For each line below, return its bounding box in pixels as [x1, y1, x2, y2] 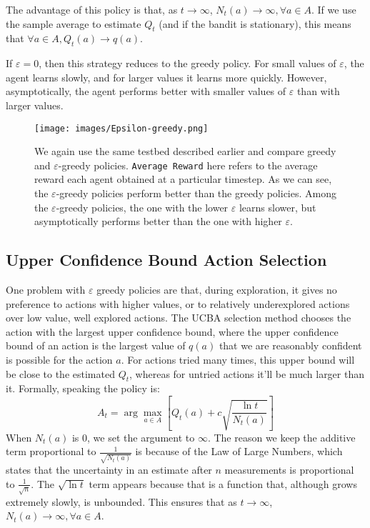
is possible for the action [6, 352, 113, 367]
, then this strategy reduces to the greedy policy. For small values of [39, 56, 336, 71]
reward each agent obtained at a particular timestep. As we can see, [34, 171, 332, 186]
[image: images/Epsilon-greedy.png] [34, 123, 209, 134]
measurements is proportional [224, 462, 354, 477]
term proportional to [6, 444, 96, 459]
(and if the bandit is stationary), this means [159, 16, 351, 31]
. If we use [311, 2, 356, 16]
